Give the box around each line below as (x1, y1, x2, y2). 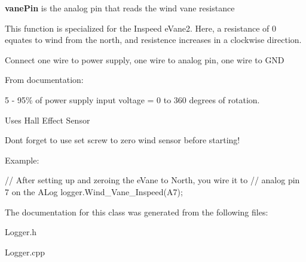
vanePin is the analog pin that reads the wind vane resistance (5, 2, 235, 14)
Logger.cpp (5, 245, 45, 258)
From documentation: (5, 73, 84, 86)
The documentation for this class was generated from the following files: (5, 205, 268, 218)
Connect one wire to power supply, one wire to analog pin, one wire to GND (5, 53, 284, 66)
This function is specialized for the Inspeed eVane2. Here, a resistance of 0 (5, 21, 276, 34)
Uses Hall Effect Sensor (5, 113, 90, 126)
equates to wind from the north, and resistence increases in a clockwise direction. (5, 33, 302, 46)
